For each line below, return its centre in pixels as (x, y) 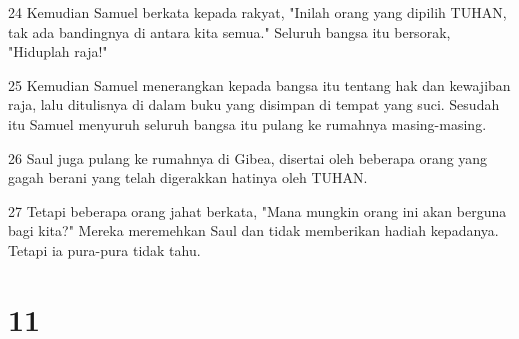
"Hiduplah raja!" (58, 51)
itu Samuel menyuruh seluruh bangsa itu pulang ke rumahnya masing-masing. (247, 123)
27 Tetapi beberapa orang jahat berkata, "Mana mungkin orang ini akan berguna (257, 210)
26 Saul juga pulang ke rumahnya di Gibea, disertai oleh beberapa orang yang (248, 157)
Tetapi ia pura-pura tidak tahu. (104, 249)
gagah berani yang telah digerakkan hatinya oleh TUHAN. (188, 177)
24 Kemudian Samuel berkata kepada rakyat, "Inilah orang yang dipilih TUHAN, (257, 12)
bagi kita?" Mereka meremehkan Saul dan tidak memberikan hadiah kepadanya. (253, 230)
